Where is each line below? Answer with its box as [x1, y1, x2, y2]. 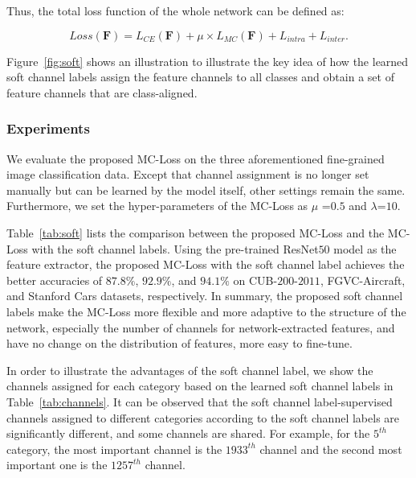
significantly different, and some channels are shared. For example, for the [6, 425, 370, 442]
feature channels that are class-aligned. [6, 84, 198, 101]
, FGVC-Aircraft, [320, 271, 406, 288]
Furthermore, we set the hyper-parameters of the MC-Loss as [6, 197, 308, 214]
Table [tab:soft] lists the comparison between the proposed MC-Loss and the [6, 224, 385, 241]
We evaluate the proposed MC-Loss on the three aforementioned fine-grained [6, 150, 385, 167]
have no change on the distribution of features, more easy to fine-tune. [6, 335, 353, 352]
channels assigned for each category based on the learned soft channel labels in [6, 377, 394, 394]
